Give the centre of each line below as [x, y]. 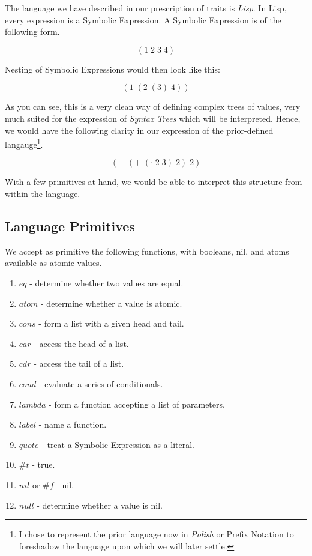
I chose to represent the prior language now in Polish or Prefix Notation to [156, 534]
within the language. [43, 193]
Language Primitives [70, 225]
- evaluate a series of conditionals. [101, 383]
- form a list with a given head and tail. [111, 323]
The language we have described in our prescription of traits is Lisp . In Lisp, [146, 8]
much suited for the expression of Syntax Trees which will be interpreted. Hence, [153, 118]
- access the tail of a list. [79, 364]
